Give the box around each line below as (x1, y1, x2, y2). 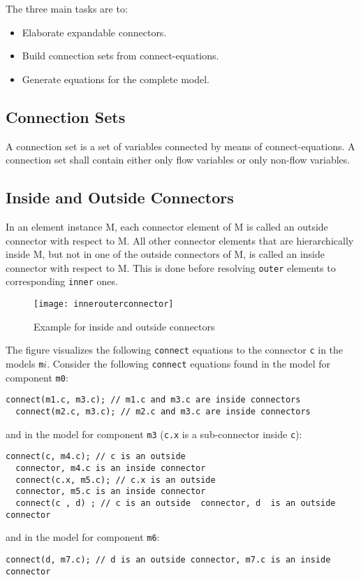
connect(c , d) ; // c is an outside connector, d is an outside (15, 498, 336, 508)
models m (6, 356, 44, 370)
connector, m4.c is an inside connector (15, 463, 206, 473)
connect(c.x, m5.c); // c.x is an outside (15, 474, 216, 485)
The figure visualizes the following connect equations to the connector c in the (6, 342, 344, 357)
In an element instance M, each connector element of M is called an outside (6, 219, 328, 233)
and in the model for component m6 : (6, 530, 160, 544)
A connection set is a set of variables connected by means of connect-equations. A (6, 138, 355, 153)
